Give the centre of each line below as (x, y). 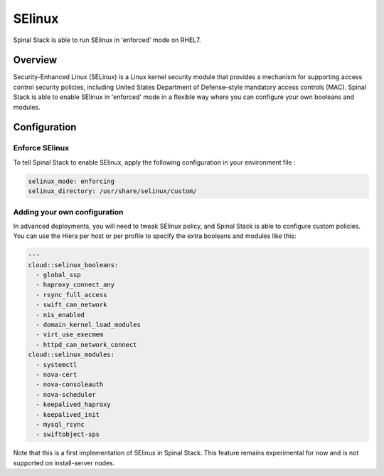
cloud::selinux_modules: (71, 355)
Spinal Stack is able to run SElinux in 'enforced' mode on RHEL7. (107, 40)
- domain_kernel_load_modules (89, 325)
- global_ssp (58, 275)
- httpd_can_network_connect (87, 345)
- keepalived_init (68, 414)
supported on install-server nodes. (64, 462)
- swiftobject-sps (68, 434)
